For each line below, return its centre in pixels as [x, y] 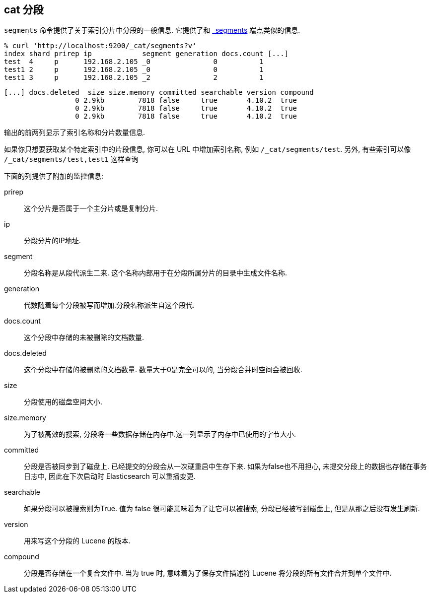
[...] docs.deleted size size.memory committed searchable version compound [159, 93]
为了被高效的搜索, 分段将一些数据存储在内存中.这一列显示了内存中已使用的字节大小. [160, 434]
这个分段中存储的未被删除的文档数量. [84, 337]
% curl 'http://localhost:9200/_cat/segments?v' [100, 46]
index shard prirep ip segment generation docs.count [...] [146, 54]
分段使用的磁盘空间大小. [63, 402]
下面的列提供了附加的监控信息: [54, 176]
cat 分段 [24, 10]
